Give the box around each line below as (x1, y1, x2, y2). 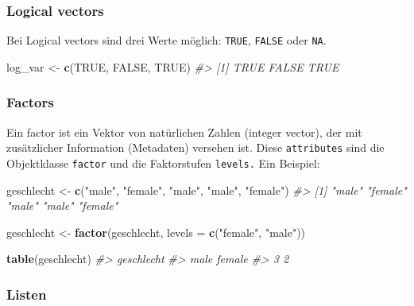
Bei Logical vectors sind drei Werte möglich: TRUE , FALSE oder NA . (6, 32, 327, 48)
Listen (6, 284, 47, 304)
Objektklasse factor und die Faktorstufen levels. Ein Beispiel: (6, 154, 320, 171)
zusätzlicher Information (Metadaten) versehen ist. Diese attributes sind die (6, 139, 385, 156)
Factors (6, 92, 54, 112)
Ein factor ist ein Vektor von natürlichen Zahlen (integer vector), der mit (6, 123, 362, 140)
